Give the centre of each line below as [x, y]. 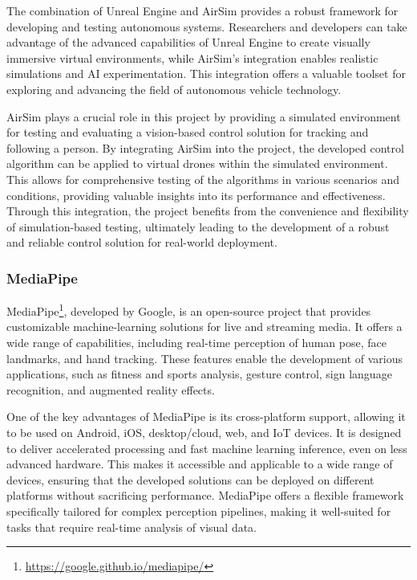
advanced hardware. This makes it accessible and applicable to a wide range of [200, 464]
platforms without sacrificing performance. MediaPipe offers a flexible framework [205, 495]
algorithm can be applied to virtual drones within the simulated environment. [197, 163]
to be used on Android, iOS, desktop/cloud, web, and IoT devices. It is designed [204, 432]
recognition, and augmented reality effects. [111, 389]
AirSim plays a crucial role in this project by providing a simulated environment [204, 116]
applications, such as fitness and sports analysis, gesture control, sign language [199, 374]
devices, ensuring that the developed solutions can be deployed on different [190, 479]
